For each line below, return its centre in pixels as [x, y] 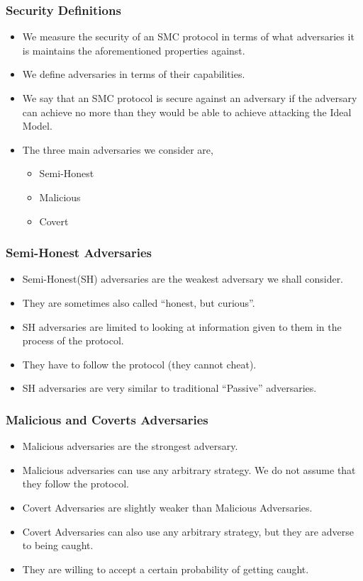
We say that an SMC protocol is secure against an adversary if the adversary [190, 98]
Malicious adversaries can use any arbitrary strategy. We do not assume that [189, 469]
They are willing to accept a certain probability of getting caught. [166, 569]
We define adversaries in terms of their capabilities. [134, 74]
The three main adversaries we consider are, [118, 149]
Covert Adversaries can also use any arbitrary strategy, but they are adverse [188, 531]
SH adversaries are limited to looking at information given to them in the [182, 326]
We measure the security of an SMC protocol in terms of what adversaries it [188, 36]
